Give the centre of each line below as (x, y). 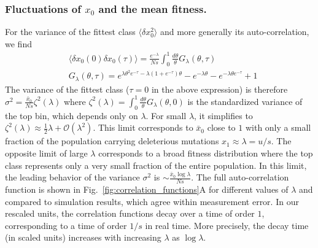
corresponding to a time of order (66, 225)
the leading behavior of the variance (72, 177)
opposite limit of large (46, 153)
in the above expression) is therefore (219, 89)
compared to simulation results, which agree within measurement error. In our (152, 201)
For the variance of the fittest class (70, 32)
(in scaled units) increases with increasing (83, 237)
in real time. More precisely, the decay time (227, 225)
